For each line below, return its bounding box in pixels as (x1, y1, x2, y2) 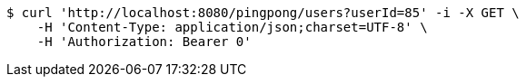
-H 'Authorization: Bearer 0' (36, 34, 252, 49)
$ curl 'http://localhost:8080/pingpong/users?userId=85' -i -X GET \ (6, 5, 520, 20)
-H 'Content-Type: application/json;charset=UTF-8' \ (36, 20, 428, 34)
